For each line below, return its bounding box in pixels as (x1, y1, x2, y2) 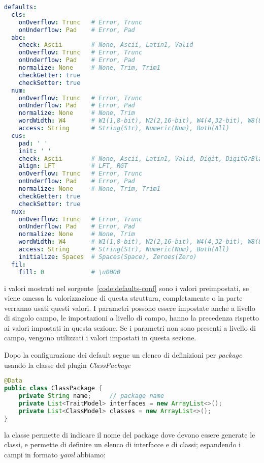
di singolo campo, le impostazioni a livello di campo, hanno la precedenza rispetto (4, 312, 259, 323)
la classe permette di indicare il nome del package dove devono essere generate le (4, 429, 255, 440)
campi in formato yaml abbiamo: (4, 449, 106, 459)
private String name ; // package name (18, 392, 164, 399)
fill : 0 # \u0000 (18, 268, 121, 276)
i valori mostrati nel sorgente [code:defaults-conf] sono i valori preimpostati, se (4, 282, 249, 293)
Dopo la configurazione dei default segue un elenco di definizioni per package (4, 350, 242, 360)
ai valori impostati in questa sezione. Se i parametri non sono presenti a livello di (4, 322, 256, 333)
